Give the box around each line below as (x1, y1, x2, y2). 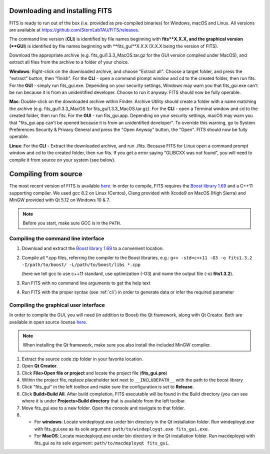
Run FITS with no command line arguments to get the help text (21, 280, 150, 286)
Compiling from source (9, 170, 82, 178)
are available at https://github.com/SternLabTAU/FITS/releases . (9, 26, 139, 32)
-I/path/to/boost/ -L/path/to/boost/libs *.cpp (21, 261, 141, 267)
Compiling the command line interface (9, 235, 104, 242)
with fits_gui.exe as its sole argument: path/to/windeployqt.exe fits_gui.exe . (34, 425, 209, 432)
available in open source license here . (9, 319, 87, 325)
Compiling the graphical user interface (9, 301, 105, 308)
